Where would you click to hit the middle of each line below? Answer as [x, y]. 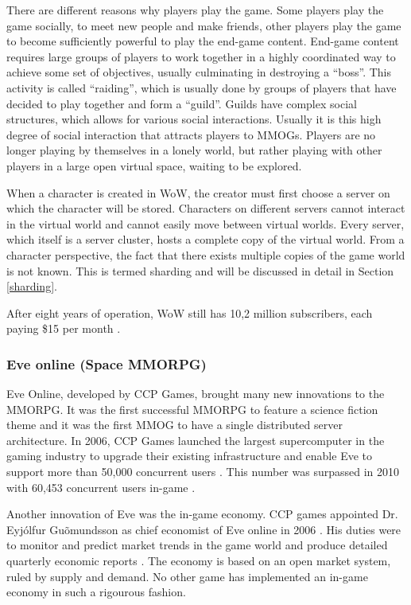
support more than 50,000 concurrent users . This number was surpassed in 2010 [203, 472]
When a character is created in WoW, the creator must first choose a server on [198, 192]
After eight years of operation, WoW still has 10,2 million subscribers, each [190, 312]
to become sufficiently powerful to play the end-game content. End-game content [203, 41]
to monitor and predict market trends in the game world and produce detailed [197, 545]
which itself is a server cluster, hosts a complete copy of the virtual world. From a [205, 239]
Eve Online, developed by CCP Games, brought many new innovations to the [196, 394]
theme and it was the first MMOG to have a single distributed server [174, 425]
